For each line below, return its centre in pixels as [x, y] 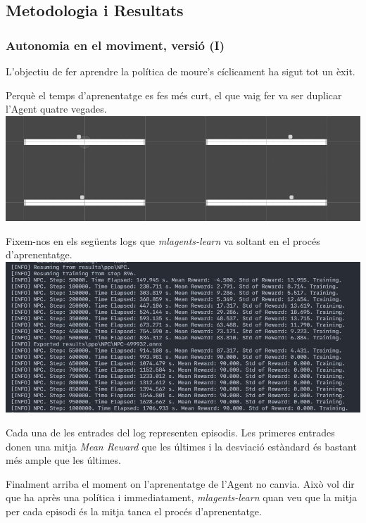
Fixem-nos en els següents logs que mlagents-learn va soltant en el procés [163, 240]
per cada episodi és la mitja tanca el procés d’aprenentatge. [134, 511]
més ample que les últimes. [63, 460]
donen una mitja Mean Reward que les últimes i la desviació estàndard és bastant [181, 446]
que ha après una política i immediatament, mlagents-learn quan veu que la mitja [182, 497]
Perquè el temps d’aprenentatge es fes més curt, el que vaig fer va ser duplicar [174, 95]
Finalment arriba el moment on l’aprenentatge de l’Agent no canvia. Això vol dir [180, 483]
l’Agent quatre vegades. [56, 109]
